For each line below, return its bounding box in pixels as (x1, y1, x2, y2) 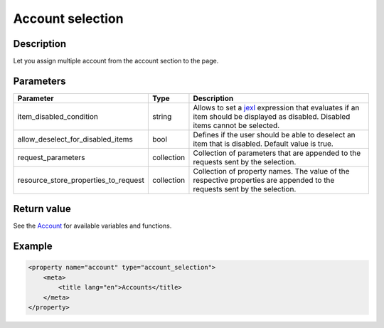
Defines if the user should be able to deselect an (193, 129, 356, 139)
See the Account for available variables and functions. (13, 221, 172, 231)
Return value (13, 203, 71, 215)
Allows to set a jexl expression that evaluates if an (193, 102, 360, 112)
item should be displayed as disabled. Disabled (193, 111, 351, 121)
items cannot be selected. (193, 120, 280, 130)
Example (13, 240, 53, 253)
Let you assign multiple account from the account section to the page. (13, 57, 219, 65)
